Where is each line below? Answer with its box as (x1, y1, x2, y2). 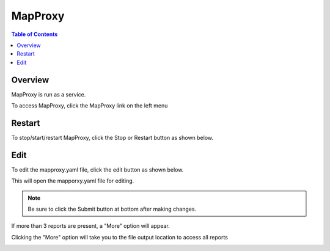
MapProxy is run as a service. (11, 90, 86, 98)
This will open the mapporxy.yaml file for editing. (11, 177, 134, 184)
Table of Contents (11, 31, 58, 38)
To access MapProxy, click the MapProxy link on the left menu (11, 102, 168, 109)
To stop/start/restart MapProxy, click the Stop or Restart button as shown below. (11, 134, 214, 141)
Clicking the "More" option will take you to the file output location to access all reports (11, 233, 229, 241)
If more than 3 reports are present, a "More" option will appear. (11, 222, 170, 230)
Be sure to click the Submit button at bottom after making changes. (28, 205, 197, 213)
